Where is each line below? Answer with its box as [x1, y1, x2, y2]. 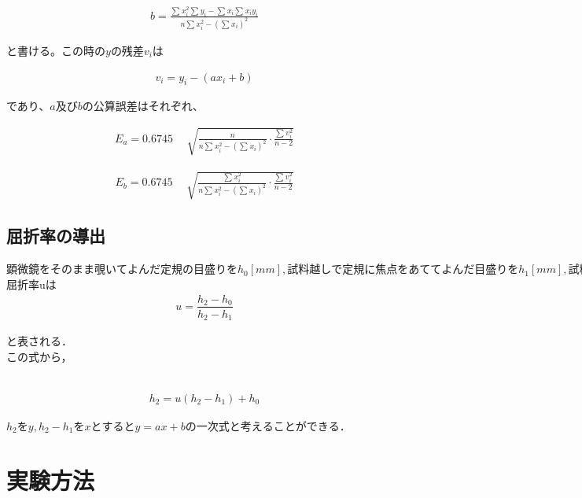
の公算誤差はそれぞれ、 [82, 98, 204, 114]
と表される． [6, 333, 72, 349]
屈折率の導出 [6, 223, 105, 248]
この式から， [6, 348, 72, 364]
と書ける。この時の [6, 42, 105, 58]
